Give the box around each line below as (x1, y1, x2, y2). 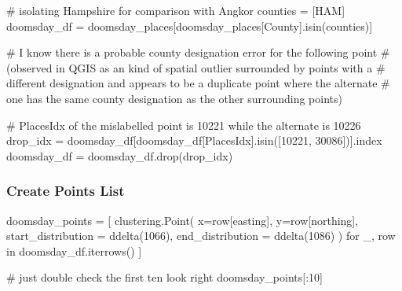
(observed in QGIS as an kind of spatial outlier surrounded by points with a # (6, 59, 386, 76)
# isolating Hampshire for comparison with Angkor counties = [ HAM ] (6, 2, 345, 18)
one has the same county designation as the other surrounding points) (6, 90, 342, 106)
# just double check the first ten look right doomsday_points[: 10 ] (6, 269, 323, 285)
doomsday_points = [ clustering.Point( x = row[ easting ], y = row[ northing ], (6, 212, 359, 228)
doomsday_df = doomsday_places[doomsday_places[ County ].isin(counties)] (6, 17, 373, 34)
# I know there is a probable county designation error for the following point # (6, 44, 390, 61)
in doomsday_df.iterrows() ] (6, 242, 142, 259)
